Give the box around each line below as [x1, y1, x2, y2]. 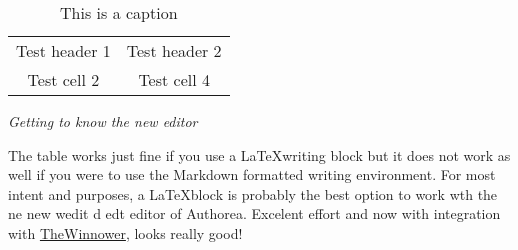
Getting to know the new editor [8, 111, 198, 131]
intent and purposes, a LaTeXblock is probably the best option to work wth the [8, 183, 498, 204]
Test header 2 [126, 39, 222, 62]
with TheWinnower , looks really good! [8, 222, 243, 243]
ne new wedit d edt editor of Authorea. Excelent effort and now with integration [8, 203, 501, 224]
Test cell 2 [27, 68, 100, 91]
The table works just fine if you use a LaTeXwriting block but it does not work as [8, 144, 511, 165]
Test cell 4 [138, 68, 210, 91]
